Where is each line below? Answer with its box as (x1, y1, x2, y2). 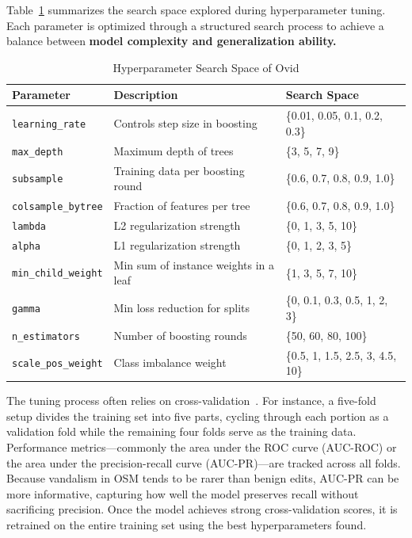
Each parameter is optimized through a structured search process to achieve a (6, 17, 384, 33)
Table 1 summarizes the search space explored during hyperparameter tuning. (6, 2, 386, 17)
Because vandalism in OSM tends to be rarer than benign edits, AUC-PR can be (6, 470, 399, 486)
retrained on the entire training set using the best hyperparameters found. (6, 516, 367, 532)
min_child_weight (12, 268, 103, 280)
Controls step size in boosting (113, 115, 257, 132)
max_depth (12, 146, 63, 158)
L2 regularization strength (113, 216, 241, 233)
